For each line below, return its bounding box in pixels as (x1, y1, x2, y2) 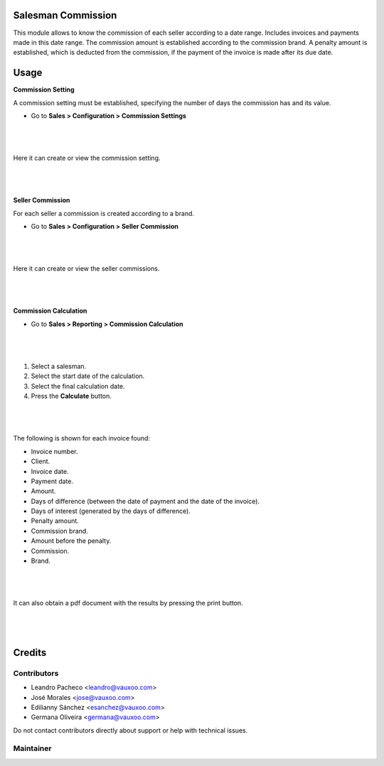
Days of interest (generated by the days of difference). (31, 507, 191, 515)
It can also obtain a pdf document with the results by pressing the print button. (13, 599, 243, 608)
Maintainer (13, 743, 52, 753)
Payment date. (31, 477, 74, 485)
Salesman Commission (13, 9, 117, 21)
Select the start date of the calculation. (31, 372, 145, 380)
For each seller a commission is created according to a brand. (13, 209, 195, 217)
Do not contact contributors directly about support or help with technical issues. (13, 725, 248, 735)
